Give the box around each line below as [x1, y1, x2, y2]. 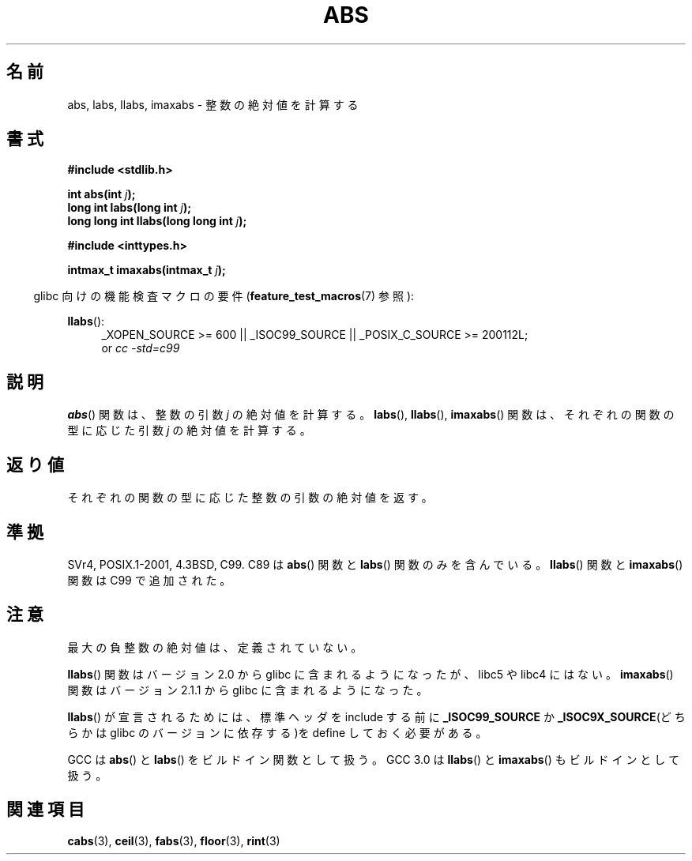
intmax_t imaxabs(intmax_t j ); [67, 263, 226, 277]
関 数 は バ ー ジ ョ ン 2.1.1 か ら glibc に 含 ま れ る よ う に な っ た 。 [67, 682, 428, 697]
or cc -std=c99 [101, 341, 180, 355]
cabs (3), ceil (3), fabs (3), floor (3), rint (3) [67, 833, 280, 848]
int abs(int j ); [67, 187, 136, 201]
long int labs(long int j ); [67, 201, 192, 215]
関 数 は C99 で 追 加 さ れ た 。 [67, 573, 231, 587]
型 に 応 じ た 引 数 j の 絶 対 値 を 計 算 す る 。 [67, 423, 311, 438]
